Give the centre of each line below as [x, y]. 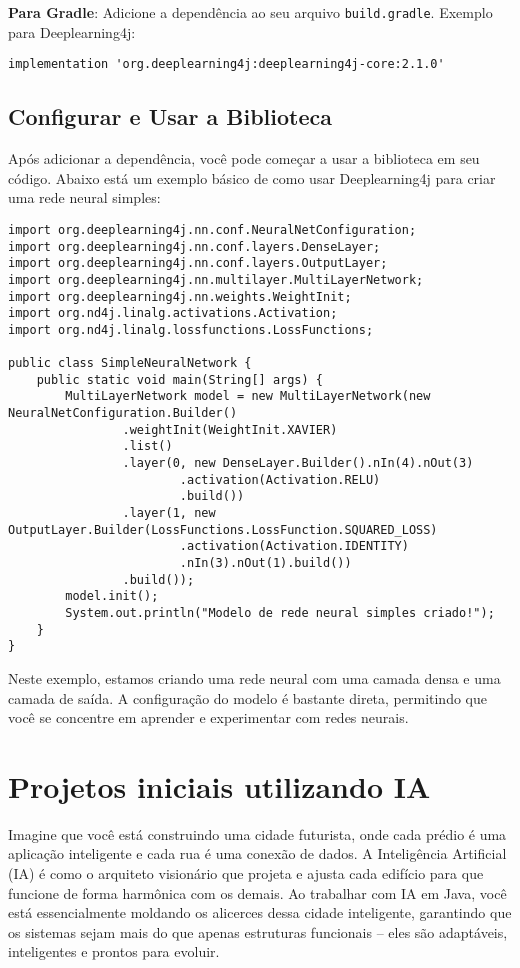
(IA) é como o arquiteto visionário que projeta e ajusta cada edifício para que [246, 873]
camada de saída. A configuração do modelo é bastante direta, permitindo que [247, 697]
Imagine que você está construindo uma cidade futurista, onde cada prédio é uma [257, 833]
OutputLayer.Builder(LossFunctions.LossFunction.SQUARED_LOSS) [223, 529]
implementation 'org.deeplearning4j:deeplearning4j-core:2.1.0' [226, 64]
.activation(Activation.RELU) [280, 479]
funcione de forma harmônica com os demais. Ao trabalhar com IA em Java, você [257, 892]
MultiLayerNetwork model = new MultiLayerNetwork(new [248, 396]
